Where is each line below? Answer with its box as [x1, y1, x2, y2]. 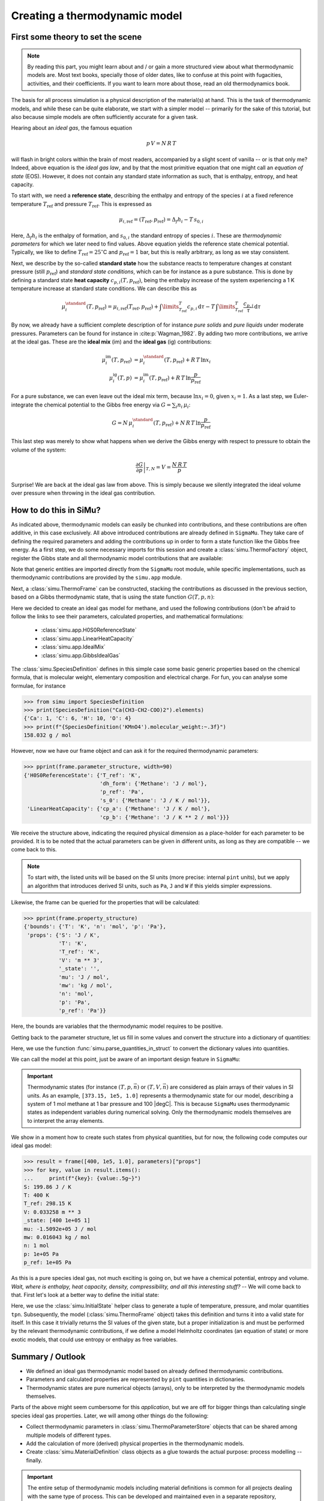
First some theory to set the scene [11, 32, 142, 42]
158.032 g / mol [23, 732, 72, 738]
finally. [26, 1457, 43, 1464]
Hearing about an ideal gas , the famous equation [11, 124, 132, 131]
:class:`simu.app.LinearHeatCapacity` [41, 635, 134, 642]
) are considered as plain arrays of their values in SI [166, 1084, 294, 1091]
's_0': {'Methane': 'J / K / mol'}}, [99, 797, 211, 804]
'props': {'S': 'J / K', [27, 931, 100, 938]
